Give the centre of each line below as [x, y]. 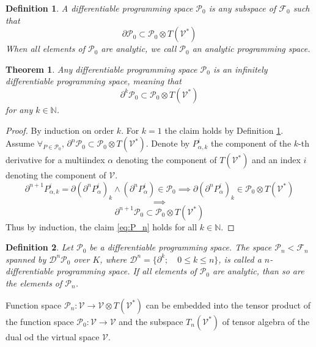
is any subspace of [242, 8]
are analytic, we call [139, 49]
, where [113, 259]
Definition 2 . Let [39, 247]
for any [19, 109]
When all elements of [45, 49]
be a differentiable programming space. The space [181, 247]
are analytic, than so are [259, 271]
